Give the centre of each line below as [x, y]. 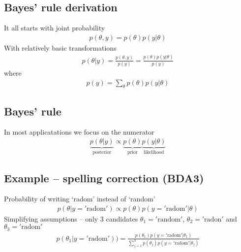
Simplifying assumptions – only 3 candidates [71, 218]
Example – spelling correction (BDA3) [104, 178]
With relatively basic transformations [60, 47]
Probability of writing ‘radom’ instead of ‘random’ [80, 198]
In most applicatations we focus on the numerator [79, 131]
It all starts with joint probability [55, 28]
